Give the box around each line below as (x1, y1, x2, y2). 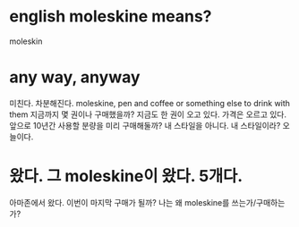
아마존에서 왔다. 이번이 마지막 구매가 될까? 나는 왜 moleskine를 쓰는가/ (9, 197, 257, 207)
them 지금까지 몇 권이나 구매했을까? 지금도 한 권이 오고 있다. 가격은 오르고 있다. (9, 109, 287, 120)
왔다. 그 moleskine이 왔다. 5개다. (9, 166, 243, 187)
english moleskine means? (9, 6, 212, 27)
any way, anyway (9, 67, 141, 88)
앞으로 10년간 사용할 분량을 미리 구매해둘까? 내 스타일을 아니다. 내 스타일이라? (9, 120, 281, 130)
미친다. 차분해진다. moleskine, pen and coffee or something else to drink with (9, 97, 291, 108)
